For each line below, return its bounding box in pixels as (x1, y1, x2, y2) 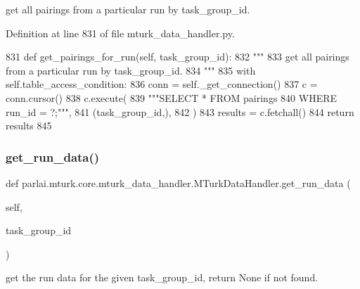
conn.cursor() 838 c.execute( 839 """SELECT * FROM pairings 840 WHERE (6, 90, 337, 105)
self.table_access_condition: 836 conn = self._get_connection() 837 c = (6, 77, 318, 91)
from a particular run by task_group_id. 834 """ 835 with (6, 63, 256, 77)
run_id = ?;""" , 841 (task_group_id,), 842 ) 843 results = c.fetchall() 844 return (6, 104, 354, 119)
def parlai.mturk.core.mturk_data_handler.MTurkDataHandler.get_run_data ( (6, 175, 351, 190)
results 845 (6, 118, 52, 133)
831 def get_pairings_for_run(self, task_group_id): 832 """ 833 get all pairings (6, 49, 349, 64)
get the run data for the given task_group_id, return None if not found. (6, 270, 319, 285)
